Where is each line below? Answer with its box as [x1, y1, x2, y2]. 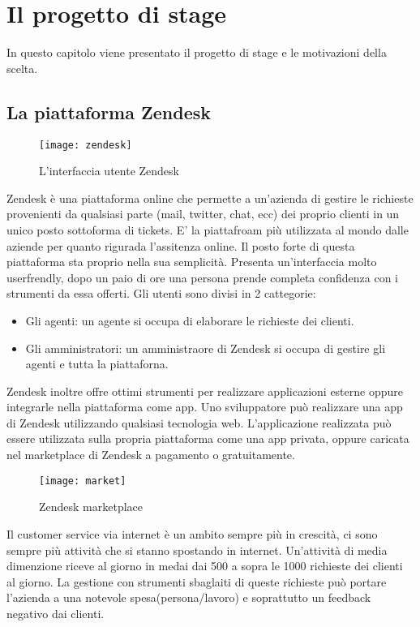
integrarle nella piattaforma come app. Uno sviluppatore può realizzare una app [6, 398, 403, 415]
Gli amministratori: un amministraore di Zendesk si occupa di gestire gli [25, 339, 386, 356]
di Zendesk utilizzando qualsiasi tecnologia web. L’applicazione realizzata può [6, 414, 392, 431]
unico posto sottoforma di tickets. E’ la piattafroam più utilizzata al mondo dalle [6, 221, 409, 238]
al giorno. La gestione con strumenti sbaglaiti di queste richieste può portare [6, 573, 387, 590]
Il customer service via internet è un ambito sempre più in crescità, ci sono [6, 525, 378, 542]
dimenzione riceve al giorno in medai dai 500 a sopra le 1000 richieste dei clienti [6, 557, 403, 574]
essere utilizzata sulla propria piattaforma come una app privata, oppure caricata [6, 430, 409, 447]
